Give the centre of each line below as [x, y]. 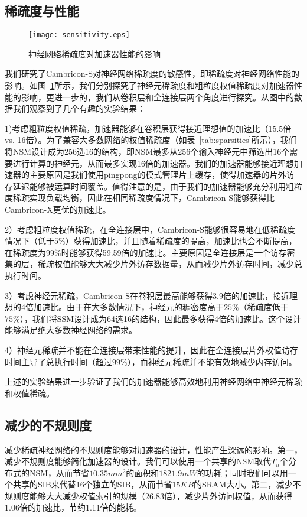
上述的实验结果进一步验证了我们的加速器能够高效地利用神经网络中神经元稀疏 [153, 381]
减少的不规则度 [48, 425]
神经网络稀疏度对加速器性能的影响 [94, 53]
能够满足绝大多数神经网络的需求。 [71, 330]
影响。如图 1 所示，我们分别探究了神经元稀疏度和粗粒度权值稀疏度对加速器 [149, 85]
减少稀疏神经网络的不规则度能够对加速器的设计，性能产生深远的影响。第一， [153, 449]
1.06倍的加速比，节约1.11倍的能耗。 [73, 507]
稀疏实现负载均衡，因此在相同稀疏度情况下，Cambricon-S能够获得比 [143, 198]
